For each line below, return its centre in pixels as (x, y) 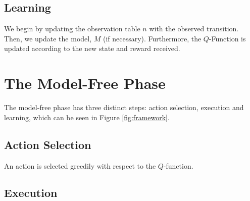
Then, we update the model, (48, 38)
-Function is (227, 38)
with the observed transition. (194, 29)
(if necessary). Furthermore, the (152, 38)
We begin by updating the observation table (72, 29)
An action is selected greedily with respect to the (80, 165)
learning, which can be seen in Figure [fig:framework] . (87, 117)
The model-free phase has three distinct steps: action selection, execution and (124, 107)
